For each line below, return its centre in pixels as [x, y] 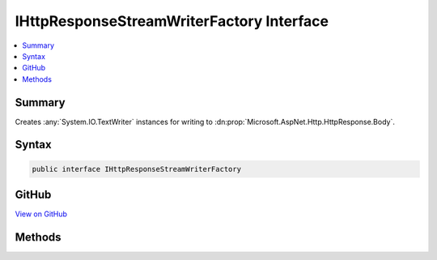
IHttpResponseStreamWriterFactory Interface [172, 21]
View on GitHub [41, 214]
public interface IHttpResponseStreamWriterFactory [137, 169]
